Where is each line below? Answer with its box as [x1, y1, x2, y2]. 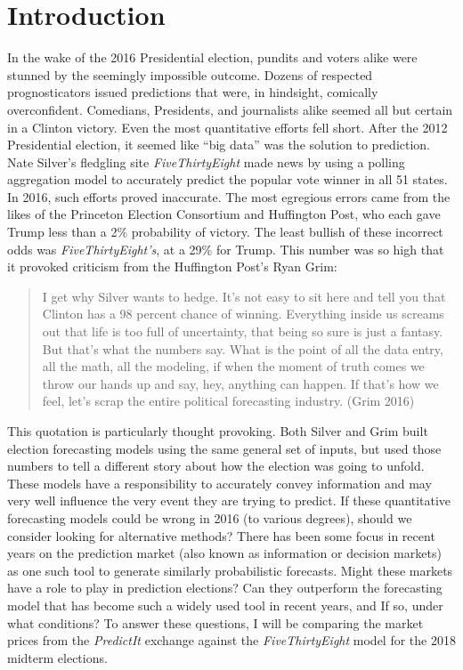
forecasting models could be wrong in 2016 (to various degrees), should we [7, 508, 412, 527]
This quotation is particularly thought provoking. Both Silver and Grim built [7, 422, 428, 440]
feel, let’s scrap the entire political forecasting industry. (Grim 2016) [42, 392, 415, 410]
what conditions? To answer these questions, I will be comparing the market [7, 613, 424, 632]
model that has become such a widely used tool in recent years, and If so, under [7, 595, 443, 614]
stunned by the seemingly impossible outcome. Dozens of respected [7, 65, 373, 84]
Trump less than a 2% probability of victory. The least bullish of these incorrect [7, 222, 443, 241]
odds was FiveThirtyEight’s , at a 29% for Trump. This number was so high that [7, 239, 444, 258]
